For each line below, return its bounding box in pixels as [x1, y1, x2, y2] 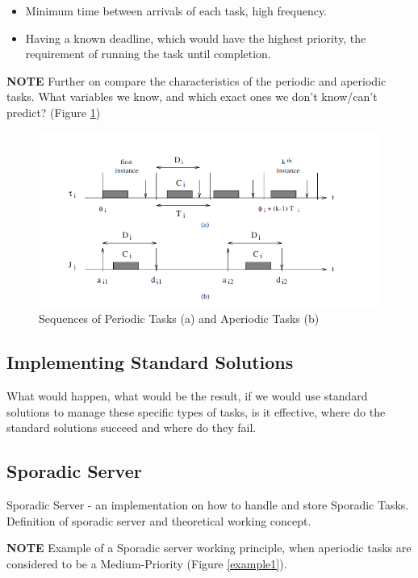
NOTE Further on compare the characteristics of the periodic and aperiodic [6, 72, 387, 89]
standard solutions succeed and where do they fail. [6, 419, 257, 436]
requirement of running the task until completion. [25, 45, 271, 62]
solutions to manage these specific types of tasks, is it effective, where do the [6, 403, 386, 420]
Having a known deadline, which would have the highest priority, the [25, 29, 366, 46]
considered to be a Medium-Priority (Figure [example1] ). [6, 555, 287, 572]
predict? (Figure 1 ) [6, 103, 101, 120]
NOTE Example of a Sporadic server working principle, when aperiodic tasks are [6, 539, 412, 556]
